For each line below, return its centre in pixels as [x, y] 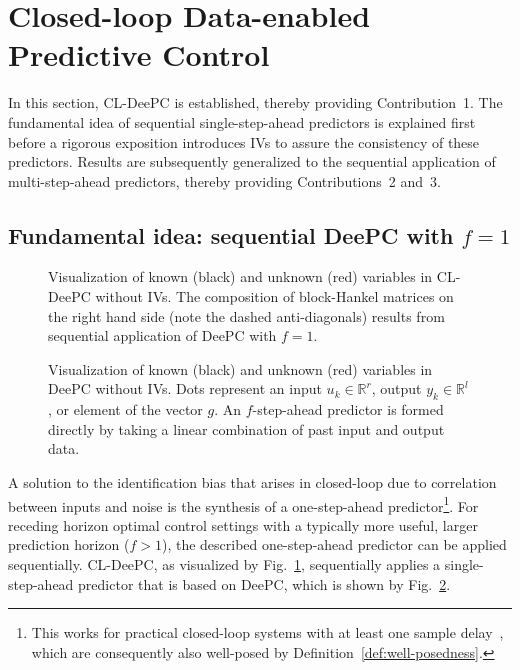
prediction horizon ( [69, 544]
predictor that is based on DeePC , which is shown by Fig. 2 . [264, 583]
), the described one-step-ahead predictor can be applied [334, 544]
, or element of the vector [125, 409]
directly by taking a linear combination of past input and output [246, 428]
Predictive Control [139, 54]
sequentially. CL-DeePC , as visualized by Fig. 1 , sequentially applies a [224, 564]
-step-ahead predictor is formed [348, 409]
